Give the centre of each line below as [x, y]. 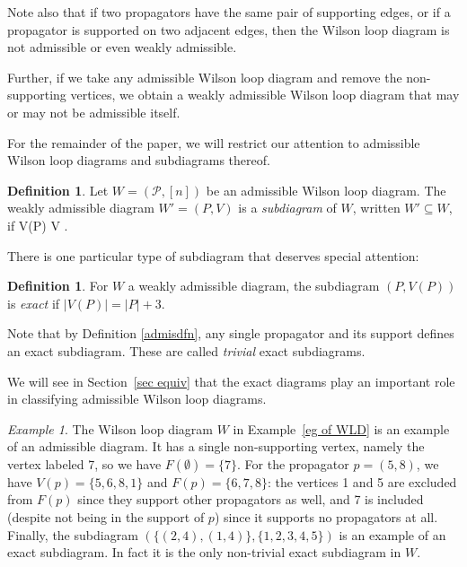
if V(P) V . [38, 225]
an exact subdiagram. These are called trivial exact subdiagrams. [186, 350]
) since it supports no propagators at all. [326, 517]
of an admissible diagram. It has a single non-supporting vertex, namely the [216, 446]
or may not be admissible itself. [94, 112]
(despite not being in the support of [106, 517]
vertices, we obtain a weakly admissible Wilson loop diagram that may [265, 95]
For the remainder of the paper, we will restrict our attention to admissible [214, 142]
